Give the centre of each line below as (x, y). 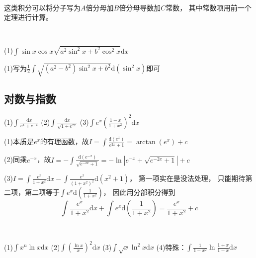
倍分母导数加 (140, 7)
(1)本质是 (19, 141)
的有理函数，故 (64, 141)
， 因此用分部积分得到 (139, 192)
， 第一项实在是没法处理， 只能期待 (187, 178)
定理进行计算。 (28, 17)
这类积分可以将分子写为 (42, 7)
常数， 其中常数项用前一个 (209, 7)
